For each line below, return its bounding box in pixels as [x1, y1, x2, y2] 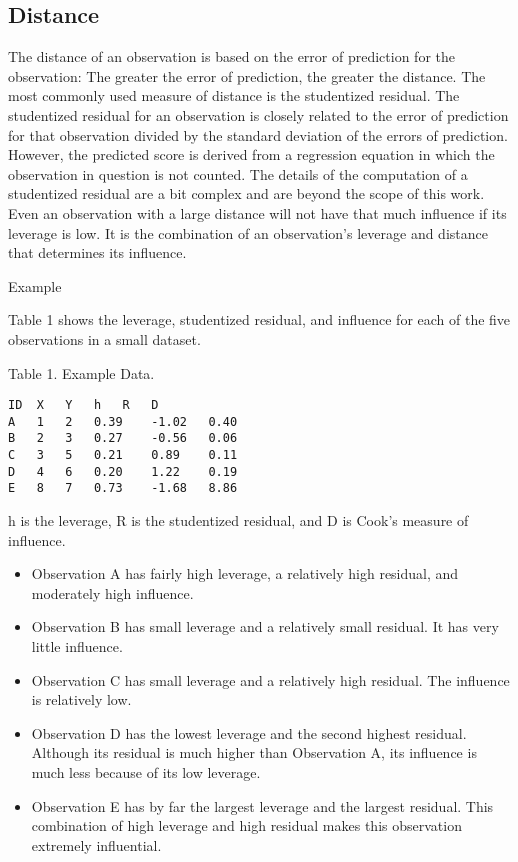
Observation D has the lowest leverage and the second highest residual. [31, 722, 467, 743]
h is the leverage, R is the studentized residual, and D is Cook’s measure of [8, 510, 469, 531]
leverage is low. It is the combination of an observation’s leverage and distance [8, 222, 488, 243]
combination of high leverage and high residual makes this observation [31, 815, 462, 836]
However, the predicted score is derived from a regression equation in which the [8, 144, 495, 165]
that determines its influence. [8, 242, 187, 263]
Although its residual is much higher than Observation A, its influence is [31, 742, 477, 763]
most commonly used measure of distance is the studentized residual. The [8, 85, 460, 106]
